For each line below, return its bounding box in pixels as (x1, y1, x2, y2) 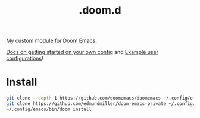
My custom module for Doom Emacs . (6, 37, 97, 44)
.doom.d (79, 4, 121, 17)
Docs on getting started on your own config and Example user (6, 49, 159, 56)
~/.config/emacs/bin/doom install (6, 106, 92, 112)
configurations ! (6, 55, 43, 62)
